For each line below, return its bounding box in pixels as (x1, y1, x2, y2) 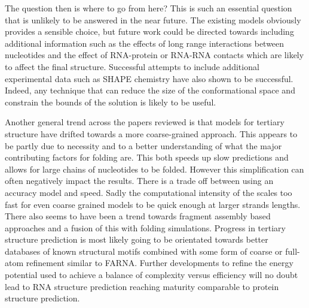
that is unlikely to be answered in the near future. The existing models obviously (5, 13, 301, 26)
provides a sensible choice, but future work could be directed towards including (5, 25, 294, 38)
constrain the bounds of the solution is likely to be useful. (5, 95, 216, 108)
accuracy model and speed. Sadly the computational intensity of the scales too (5, 186, 292, 198)
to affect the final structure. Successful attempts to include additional (5, 60, 259, 73)
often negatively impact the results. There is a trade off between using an (5, 174, 274, 187)
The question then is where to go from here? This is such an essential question (5, 2, 292, 14)
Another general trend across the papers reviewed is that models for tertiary (5, 116, 284, 128)
